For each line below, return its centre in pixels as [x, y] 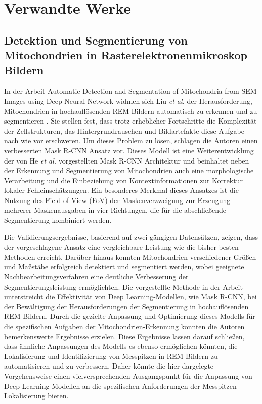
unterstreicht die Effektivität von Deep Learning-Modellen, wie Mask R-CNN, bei [130, 296]
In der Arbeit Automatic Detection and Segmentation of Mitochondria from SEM [130, 91]
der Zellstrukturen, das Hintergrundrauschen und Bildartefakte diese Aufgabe [124, 130]
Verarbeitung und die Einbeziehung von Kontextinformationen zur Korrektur [123, 180]
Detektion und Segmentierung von [96, 40]
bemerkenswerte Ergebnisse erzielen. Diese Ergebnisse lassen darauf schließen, [124, 336]
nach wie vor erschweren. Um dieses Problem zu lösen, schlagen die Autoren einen [131, 140]
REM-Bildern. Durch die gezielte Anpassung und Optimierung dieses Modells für [130, 316]
